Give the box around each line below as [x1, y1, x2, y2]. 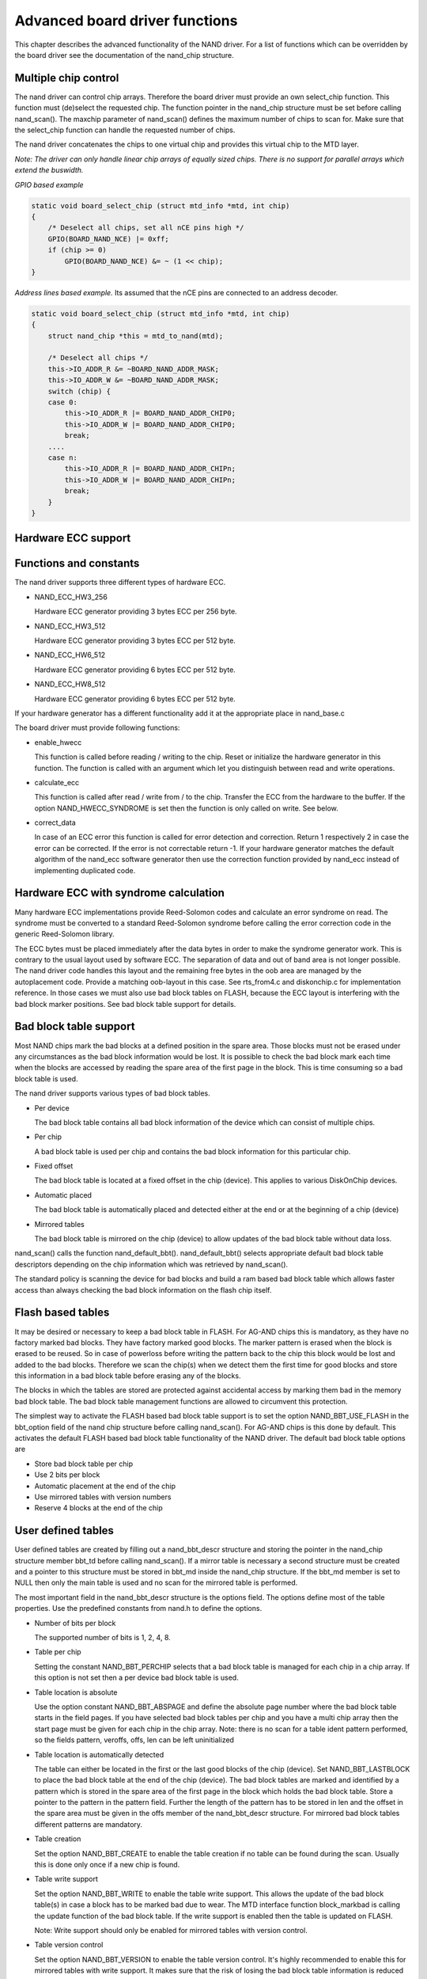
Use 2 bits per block [34, 1470, 100, 1480]
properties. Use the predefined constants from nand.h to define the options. [14, 1604, 263, 1613]
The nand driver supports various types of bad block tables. [14, 1088, 211, 1098]
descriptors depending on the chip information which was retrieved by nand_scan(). [14, 1259, 289, 1269]
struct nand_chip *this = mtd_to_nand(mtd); [47, 331, 224, 340]
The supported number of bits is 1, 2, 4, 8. [34, 1633, 172, 1642]
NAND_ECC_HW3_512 [34, 621, 106, 631]
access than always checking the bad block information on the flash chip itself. [14, 1285, 272, 1294]
